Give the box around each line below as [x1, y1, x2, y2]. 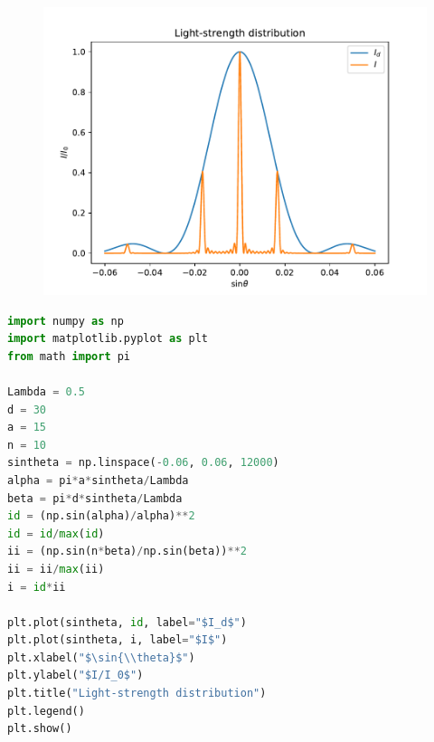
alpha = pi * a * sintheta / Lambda [7, 473, 189, 487]
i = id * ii [7, 580, 66, 594]
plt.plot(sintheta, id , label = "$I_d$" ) [7, 615, 247, 629]
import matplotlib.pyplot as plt [7, 332, 208, 346]
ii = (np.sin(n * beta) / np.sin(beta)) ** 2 [7, 545, 247, 558]
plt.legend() [7, 704, 85, 718]
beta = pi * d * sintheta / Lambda [7, 491, 183, 505]
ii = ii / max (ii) [7, 562, 105, 576]
